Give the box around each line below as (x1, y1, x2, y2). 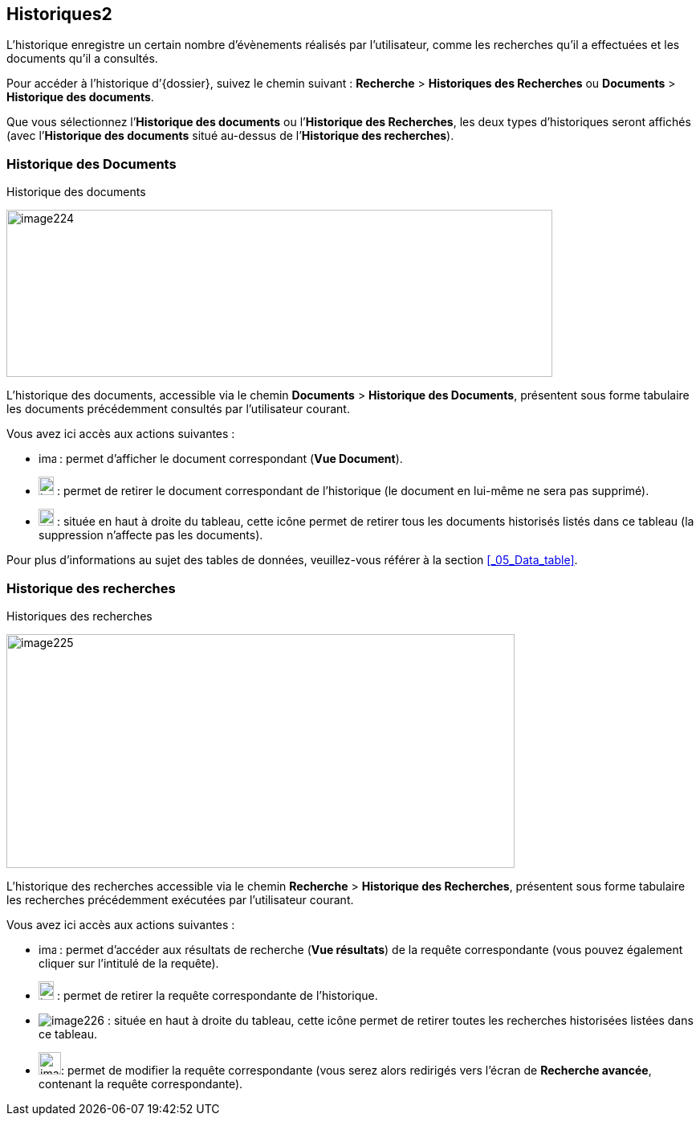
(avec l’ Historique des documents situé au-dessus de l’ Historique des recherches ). (6, 129, 454, 143)
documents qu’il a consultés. (6, 51, 158, 66)
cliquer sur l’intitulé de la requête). (39, 956, 219, 970)
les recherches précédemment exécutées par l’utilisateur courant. (6, 892, 354, 907)
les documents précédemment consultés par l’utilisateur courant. (6, 402, 350, 416)
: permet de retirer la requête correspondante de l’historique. (56, 988, 378, 1002)
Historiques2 (6, 4, 112, 24)
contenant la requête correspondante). (39, 1076, 243, 1091)
